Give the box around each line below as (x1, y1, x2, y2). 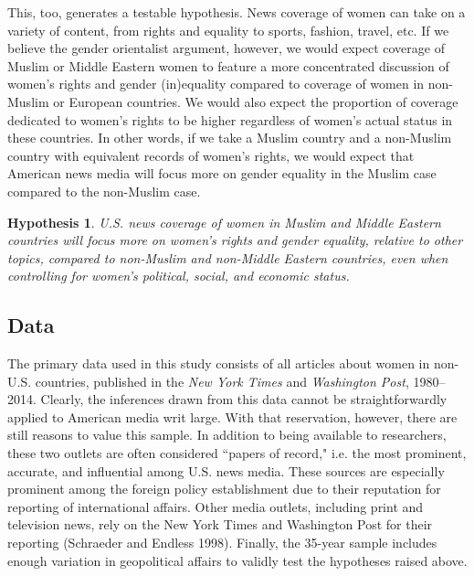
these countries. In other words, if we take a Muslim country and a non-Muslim (7, 128, 452, 147)
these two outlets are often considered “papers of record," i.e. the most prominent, (7, 443, 467, 463)
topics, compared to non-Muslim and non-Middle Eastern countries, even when (7, 248, 448, 267)
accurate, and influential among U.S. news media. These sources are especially (7, 461, 445, 480)
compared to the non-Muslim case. (7, 181, 201, 200)
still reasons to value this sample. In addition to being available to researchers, (7, 425, 447, 444)
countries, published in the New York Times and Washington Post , (35, 371, 409, 390)
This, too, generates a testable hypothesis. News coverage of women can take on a (7, 3, 466, 21)
